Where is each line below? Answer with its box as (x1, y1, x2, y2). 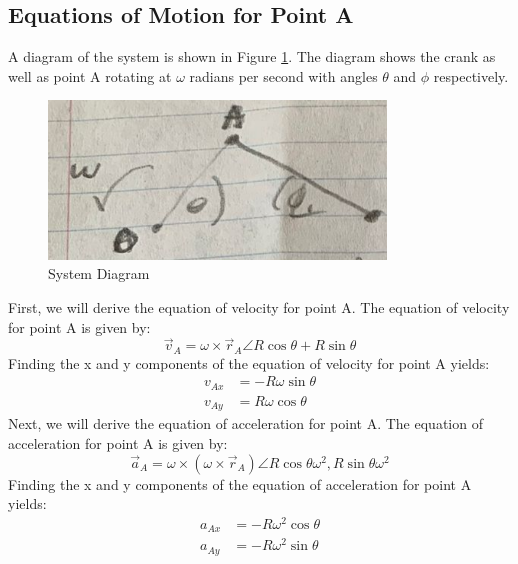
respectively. (433, 65, 509, 86)
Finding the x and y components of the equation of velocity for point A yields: (8, 352, 490, 373)
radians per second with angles (189, 65, 378, 86)
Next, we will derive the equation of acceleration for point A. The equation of (8, 413, 483, 434)
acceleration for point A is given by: (8, 433, 228, 454)
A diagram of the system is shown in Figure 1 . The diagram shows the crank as (8, 46, 496, 67)
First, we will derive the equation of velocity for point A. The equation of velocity (8, 297, 510, 317)
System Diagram (48, 263, 150, 284)
